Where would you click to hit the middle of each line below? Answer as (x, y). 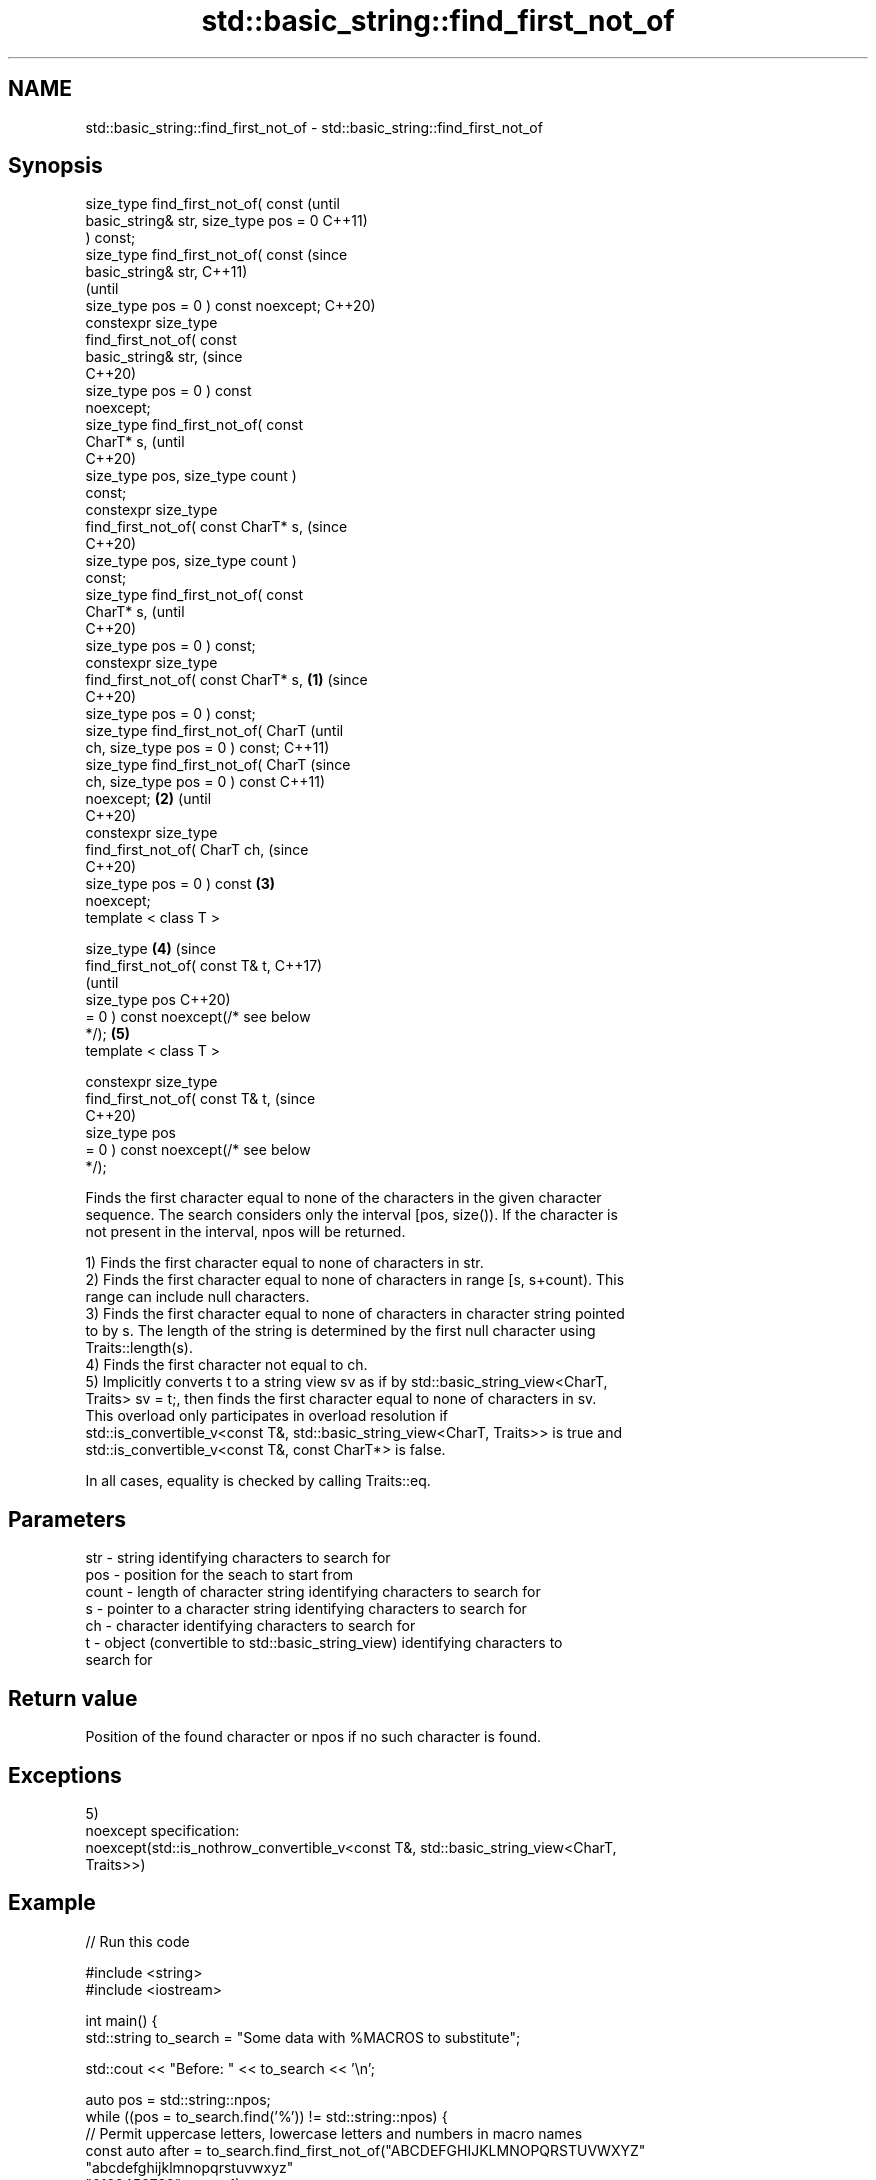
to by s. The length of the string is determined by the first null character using (340, 1331)
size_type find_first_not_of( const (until (212, 204)
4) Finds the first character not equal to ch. (226, 1365)
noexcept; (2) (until (148, 799)
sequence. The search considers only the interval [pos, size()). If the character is (351, 1215)
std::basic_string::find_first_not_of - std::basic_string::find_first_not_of (314, 127)
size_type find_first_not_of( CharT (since (218, 765)
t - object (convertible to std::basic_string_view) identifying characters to (324, 1643)
